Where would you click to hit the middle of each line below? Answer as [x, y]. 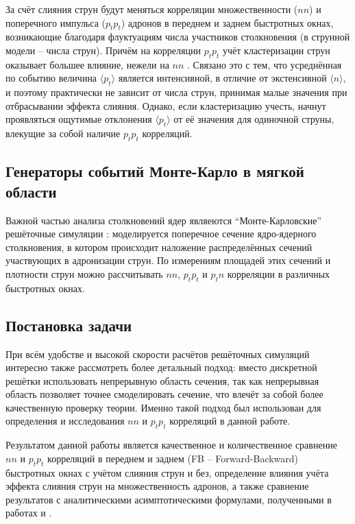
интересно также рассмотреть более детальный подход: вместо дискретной [161, 367]
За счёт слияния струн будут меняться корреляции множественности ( [152, 9]
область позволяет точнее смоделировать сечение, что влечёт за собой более [164, 394]
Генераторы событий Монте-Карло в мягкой [155, 171]
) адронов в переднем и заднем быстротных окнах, [227, 22]
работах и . [29, 513]
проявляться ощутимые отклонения [79, 119]
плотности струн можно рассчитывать [84, 273]
